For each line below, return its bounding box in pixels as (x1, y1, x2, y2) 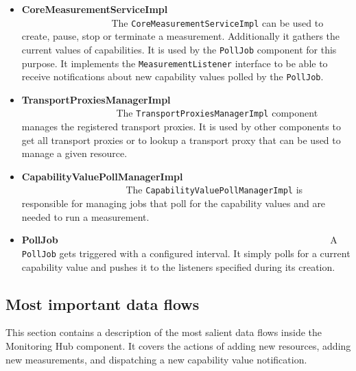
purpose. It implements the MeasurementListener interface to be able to (21, 56, 328, 70)
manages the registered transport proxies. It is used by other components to (21, 119, 341, 134)
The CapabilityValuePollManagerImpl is (126, 182, 303, 197)
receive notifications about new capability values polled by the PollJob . (21, 69, 324, 84)
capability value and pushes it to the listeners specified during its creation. (21, 259, 335, 274)
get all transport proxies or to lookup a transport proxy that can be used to (21, 132, 341, 147)
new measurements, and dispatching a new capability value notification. (5, 352, 307, 366)
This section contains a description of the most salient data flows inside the (5, 325, 322, 339)
